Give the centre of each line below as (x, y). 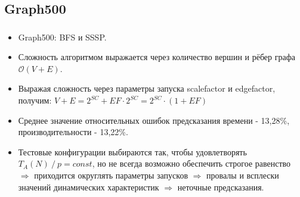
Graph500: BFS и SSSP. (62, 37)
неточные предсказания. (221, 187)
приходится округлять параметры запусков (111, 175)
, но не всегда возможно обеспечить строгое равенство (191, 163)
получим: (35, 100)
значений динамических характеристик (89, 187)
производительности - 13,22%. (73, 132)
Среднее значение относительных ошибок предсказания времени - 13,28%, (154, 120)
